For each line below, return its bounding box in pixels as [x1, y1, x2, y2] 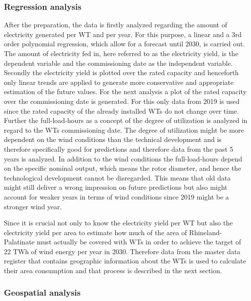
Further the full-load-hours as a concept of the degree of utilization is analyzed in [4, 115, 248, 125]
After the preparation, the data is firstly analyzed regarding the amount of [4, 20, 227, 30]
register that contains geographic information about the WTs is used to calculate [4, 256, 246, 266]
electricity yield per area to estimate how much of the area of [4, 227, 187, 237]
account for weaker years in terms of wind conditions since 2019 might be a [4, 191, 229, 201]
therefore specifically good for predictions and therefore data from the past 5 [4, 143, 233, 154]
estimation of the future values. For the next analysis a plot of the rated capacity [4, 86, 247, 97]
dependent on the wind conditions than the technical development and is [4, 134, 222, 144]
